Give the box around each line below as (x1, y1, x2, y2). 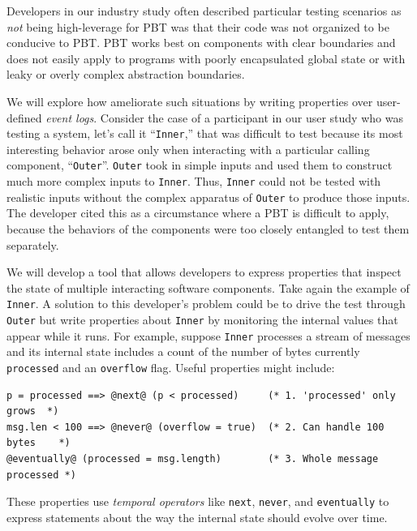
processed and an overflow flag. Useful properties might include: (6, 358, 335, 375)
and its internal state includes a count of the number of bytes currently (6, 343, 360, 360)
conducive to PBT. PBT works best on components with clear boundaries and (6, 34, 396, 51)
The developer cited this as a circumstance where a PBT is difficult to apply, (6, 204, 389, 221)
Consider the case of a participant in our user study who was (100, 109, 403, 126)
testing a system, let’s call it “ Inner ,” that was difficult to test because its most (6, 125, 403, 142)
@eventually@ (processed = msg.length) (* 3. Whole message (6, 452, 379, 465)
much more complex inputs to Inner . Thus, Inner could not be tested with (6, 173, 381, 190)
